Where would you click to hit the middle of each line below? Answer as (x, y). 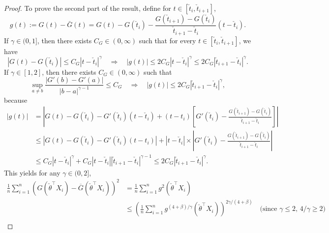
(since (269, 209)
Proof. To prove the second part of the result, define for (88, 8)
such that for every (167, 40)
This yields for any (32, 172)
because (16, 100)
